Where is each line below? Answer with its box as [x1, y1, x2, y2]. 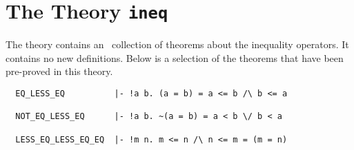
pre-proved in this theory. [6, 64, 113, 78]
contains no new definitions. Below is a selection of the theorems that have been [6, 50, 344, 65]
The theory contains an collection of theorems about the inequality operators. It [6, 37, 349, 52]
